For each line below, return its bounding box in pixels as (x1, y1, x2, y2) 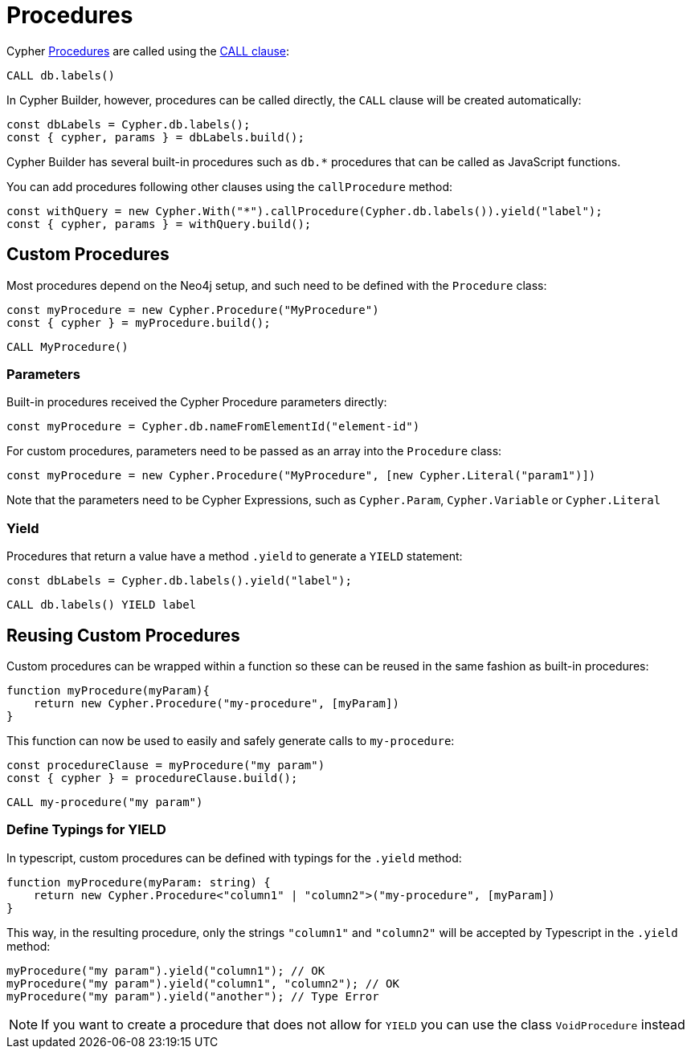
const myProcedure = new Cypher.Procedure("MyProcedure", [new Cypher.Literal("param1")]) (6, 469, 596, 483)
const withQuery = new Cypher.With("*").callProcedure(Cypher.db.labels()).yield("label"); (6, 204, 603, 218)
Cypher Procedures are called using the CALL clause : (6, 43, 290, 58)
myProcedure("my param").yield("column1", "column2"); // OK (6, 976, 399, 990)
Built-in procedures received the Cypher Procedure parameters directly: (6, 395, 387, 409)
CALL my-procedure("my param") (6, 795, 203, 809)
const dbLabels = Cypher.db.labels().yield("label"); (6, 574, 352, 588)
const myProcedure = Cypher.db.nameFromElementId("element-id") (6, 420, 420, 434)
